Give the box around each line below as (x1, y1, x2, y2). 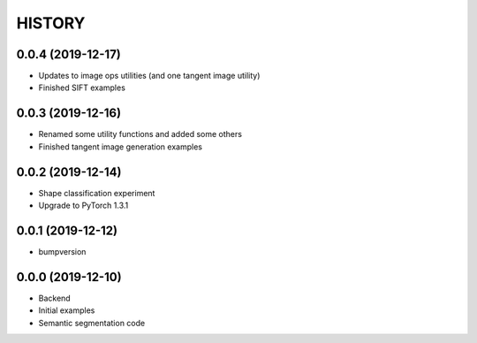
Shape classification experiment (38, 187, 155, 198)
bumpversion (38, 246, 87, 256)
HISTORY (16, 13, 86, 33)
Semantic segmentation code (38, 317, 146, 328)
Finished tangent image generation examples (38, 141, 203, 152)
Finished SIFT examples (38, 82, 125, 93)
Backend (38, 293, 71, 303)
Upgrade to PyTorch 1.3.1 (38, 200, 129, 211)
